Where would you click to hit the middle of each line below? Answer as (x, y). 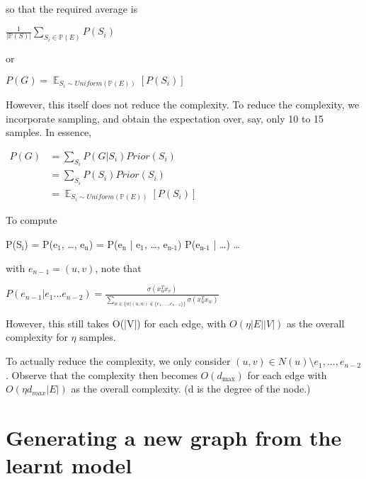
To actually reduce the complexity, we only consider (118, 361)
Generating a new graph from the (174, 438)
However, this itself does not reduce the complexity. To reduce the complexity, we (183, 105)
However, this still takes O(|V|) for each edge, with (116, 323)
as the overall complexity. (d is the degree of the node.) (191, 389)
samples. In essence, (49, 132)
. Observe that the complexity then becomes (102, 374)
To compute (32, 220)
